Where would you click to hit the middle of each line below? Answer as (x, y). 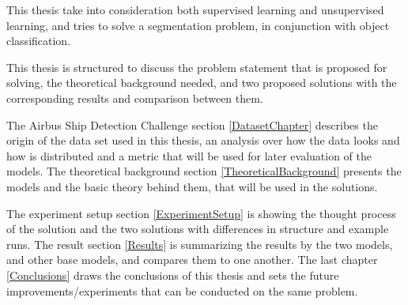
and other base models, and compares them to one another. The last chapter (192, 260)
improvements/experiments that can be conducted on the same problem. (182, 290)
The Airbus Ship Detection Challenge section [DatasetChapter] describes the (192, 124)
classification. (39, 41)
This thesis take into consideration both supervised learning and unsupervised (195, 9)
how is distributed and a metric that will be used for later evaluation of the (189, 155)
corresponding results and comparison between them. (135, 98)
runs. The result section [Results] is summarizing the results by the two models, (200, 244)
